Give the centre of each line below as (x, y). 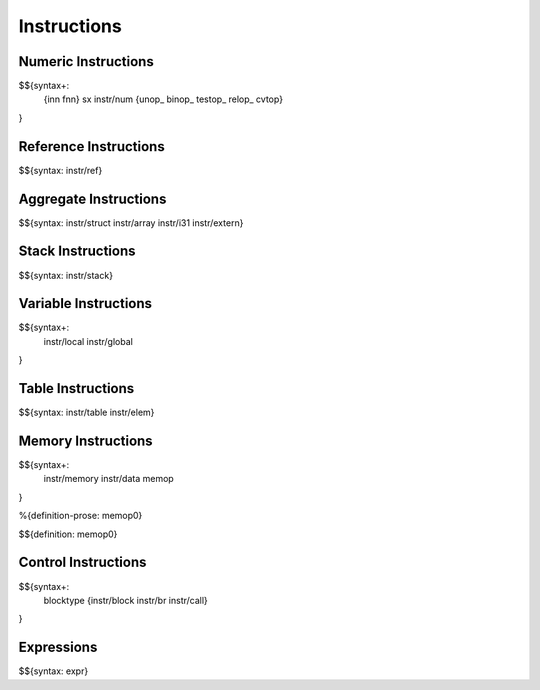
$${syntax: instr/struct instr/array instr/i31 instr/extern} (131, 222)
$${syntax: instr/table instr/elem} (86, 412)
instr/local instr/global (88, 341)
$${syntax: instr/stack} (66, 275)
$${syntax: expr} (53, 671)
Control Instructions (82, 562)
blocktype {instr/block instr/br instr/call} (126, 600)
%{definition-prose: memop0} (80, 516)
